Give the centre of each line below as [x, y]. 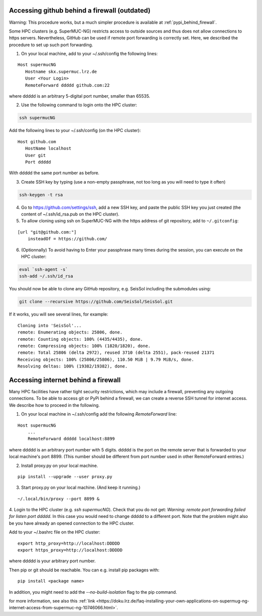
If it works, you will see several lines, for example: [59, 314]
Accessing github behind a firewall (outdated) [80, 10]
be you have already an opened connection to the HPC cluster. [72, 523]
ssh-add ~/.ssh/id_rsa [46, 276]
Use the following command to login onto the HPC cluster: [79, 105]
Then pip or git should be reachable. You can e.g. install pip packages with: [84, 570]
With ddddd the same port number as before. [54, 173]
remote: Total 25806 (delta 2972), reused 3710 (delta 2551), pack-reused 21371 [116, 353]
